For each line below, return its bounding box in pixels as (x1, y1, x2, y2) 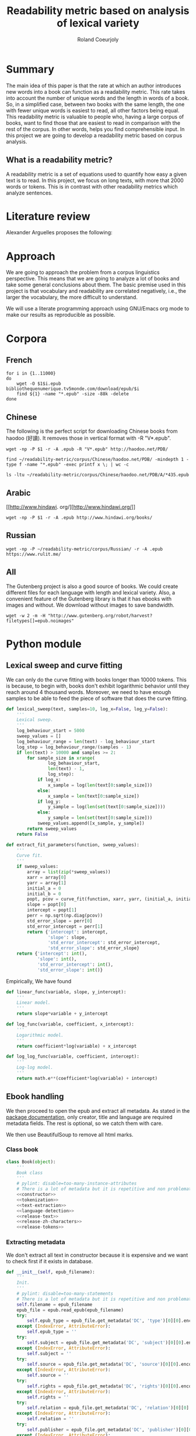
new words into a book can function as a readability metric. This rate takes (6, 88, 185, 95)
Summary (6, 63, 54, 76)
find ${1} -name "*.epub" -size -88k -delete (16, 391, 129, 397)
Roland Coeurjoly (77, 36, 119, 43)
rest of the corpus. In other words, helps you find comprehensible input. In (6, 125, 185, 132)
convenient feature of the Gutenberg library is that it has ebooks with (6, 595, 172, 602)
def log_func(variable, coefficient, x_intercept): (6, 1021, 134, 1027)
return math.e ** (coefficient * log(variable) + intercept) (16, 1075, 158, 1081)
